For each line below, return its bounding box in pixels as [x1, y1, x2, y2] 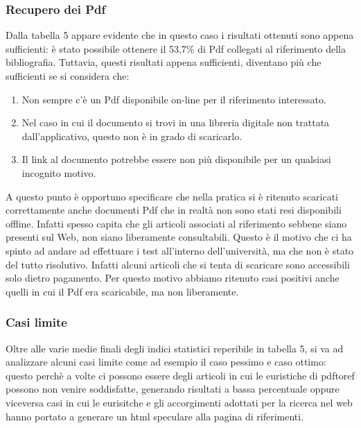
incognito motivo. [21, 165, 96, 180]
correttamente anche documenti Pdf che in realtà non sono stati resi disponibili [6, 203, 342, 217]
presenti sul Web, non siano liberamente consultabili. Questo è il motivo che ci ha [6, 230, 352, 244]
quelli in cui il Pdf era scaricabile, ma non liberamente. [6, 284, 239, 298]
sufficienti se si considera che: [6, 69, 130, 83]
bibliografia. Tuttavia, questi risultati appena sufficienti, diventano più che [6, 55, 322, 69]
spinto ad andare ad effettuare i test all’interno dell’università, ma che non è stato [6, 243, 354, 257]
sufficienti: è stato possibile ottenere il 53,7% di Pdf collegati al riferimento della [6, 41, 346, 55]
